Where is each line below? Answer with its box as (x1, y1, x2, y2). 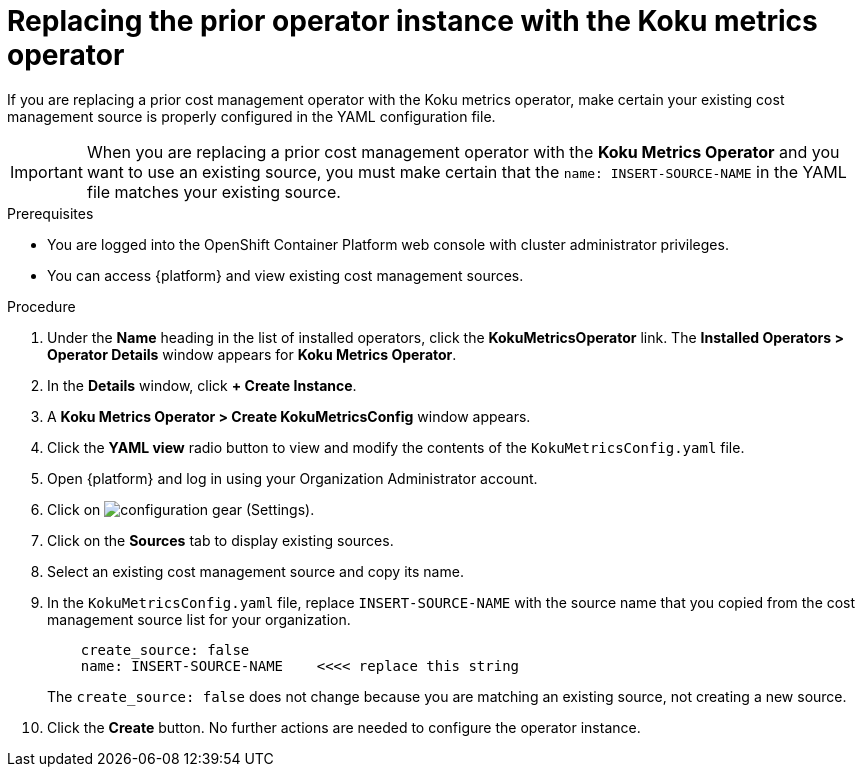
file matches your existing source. (86, 181, 341, 202)
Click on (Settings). (47, 500, 315, 518)
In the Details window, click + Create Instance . (47, 376, 357, 394)
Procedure (7, 297, 76, 315)
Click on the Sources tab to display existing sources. (47, 531, 394, 549)
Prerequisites (7, 204, 94, 222)
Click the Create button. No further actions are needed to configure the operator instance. (47, 718, 641, 736)
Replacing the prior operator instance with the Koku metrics (7, 4, 818, 38)
